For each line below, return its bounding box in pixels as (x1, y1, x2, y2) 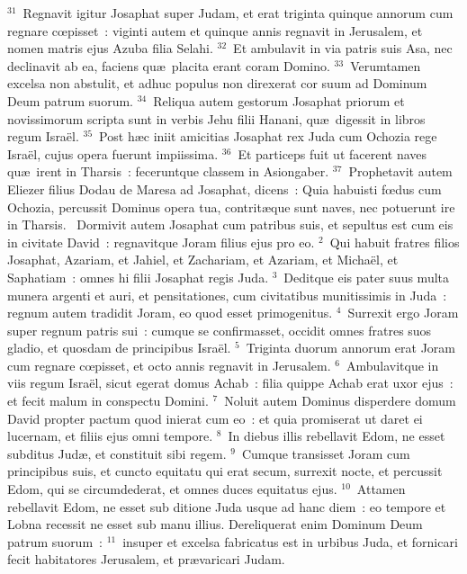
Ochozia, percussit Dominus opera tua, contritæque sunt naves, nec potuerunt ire (7, 197, 455, 216)
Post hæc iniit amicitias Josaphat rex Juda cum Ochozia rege (99, 127, 437, 146)
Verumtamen (350, 56, 421, 75)
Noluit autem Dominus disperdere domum (224, 391, 456, 410)
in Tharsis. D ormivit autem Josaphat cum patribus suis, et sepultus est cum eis (7, 215, 454, 234)
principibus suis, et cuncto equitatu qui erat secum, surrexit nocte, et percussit (7, 462, 443, 480)
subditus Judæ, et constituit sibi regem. (7, 444, 227, 462)
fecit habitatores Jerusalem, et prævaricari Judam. (7, 550, 285, 569)
